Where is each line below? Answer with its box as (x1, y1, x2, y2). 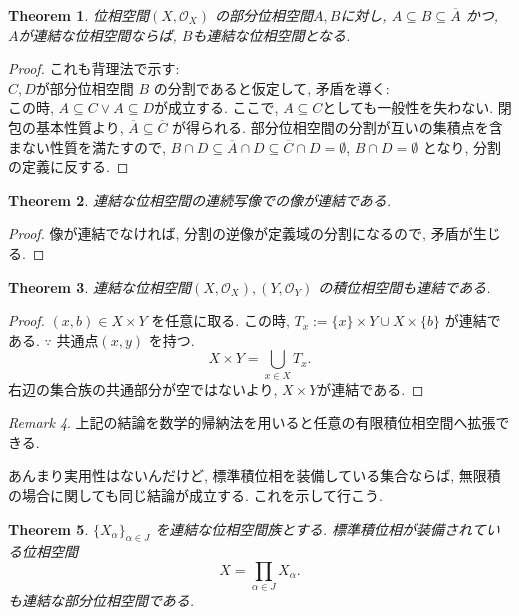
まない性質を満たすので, (8, 136, 166, 157)
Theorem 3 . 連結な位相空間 (8, 276, 191, 297)
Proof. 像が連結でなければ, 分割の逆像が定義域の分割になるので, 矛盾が (8, 223, 473, 244)
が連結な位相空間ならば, (18, 24, 177, 45)
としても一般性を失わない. (322, 97, 494, 118)
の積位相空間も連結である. (318, 276, 491, 297)
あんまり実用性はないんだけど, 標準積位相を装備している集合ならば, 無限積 (8, 465, 501, 486)
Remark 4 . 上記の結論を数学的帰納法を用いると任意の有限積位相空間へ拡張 (8, 412, 496, 433)
